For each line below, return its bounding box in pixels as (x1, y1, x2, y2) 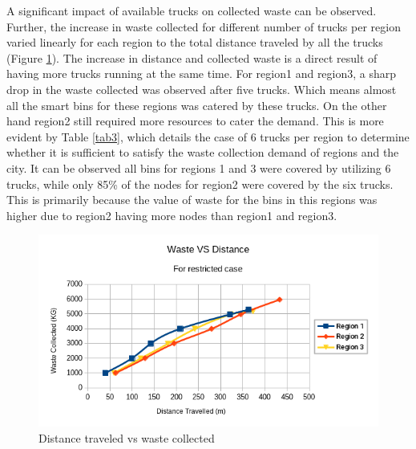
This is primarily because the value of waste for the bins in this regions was (6, 191, 378, 208)
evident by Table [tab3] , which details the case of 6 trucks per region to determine (6, 128, 410, 145)
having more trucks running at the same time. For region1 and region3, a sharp (6, 65, 397, 82)
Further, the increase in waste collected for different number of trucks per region (6, 18, 401, 35)
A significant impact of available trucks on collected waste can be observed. (6, 2, 377, 18)
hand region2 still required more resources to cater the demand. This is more (6, 112, 384, 129)
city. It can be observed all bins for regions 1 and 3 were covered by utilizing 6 (6, 159, 391, 176)
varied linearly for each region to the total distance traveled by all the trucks (6, 34, 383, 51)
